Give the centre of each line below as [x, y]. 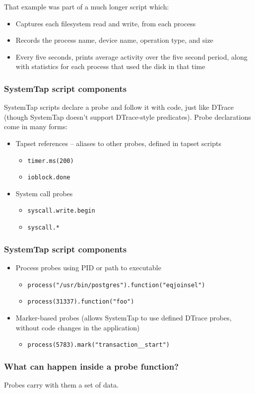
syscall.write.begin [61, 211]
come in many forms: [36, 126]
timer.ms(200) [51, 161]
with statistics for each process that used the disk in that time [110, 66]
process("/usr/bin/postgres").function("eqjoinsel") [116, 285]
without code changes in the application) [78, 327]
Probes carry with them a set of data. [62, 384]
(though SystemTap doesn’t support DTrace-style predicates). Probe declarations [127, 117]
